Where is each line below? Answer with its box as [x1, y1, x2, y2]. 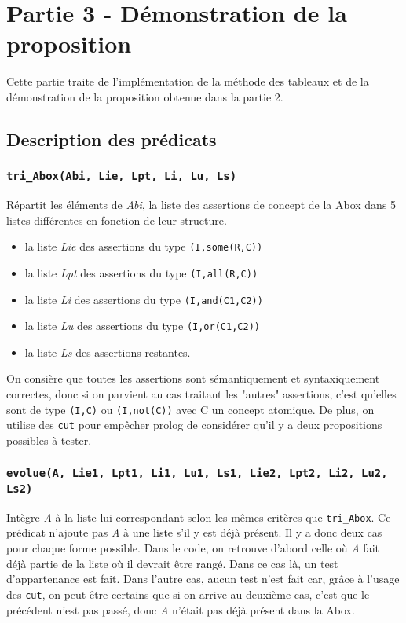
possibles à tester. [6, 431, 92, 448]
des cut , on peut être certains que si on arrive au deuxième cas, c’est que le [6, 585, 370, 602]
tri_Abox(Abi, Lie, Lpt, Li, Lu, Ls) [6, 170, 237, 183]
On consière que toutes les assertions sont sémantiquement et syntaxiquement [6, 370, 380, 387]
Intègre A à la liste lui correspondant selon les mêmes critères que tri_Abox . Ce [6, 508, 391, 525]
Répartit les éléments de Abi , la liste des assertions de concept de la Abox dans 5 [6, 196, 397, 213]
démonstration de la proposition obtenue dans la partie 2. [6, 88, 283, 104]
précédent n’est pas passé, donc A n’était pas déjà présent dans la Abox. [6, 601, 355, 618]
